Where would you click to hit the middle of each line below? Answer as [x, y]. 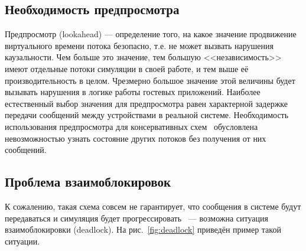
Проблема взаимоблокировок [88, 182]
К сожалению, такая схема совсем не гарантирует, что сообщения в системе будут [153, 206]
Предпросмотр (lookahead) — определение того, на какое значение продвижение [151, 34]
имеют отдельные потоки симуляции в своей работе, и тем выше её [127, 68]
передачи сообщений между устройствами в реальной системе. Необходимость [147, 115]
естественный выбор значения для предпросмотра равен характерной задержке [147, 103]
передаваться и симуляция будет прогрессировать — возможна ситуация [136, 218]
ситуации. [22, 241]
